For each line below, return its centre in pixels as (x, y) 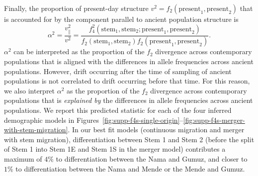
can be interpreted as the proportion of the (79, 51)
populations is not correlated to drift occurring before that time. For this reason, (127, 81)
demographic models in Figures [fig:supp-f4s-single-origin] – (94, 120)
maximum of (23, 159)
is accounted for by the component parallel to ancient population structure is (121, 19)
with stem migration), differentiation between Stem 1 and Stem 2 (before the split (129, 139)
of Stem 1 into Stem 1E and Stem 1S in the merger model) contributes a (115, 149)
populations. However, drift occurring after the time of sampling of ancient (118, 71)
